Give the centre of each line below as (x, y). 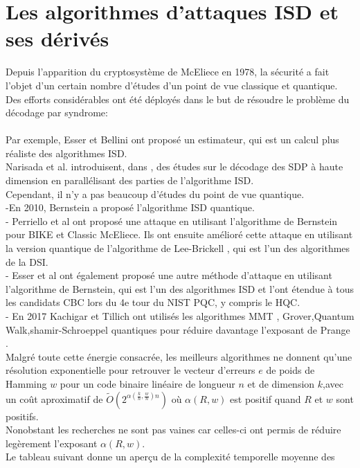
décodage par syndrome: (57, 112)
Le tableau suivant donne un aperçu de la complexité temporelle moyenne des (170, 457)
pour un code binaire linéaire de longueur (147, 383)
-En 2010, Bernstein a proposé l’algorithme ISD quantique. (130, 207)
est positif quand (265, 398)
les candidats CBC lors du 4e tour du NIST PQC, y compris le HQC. (153, 302)
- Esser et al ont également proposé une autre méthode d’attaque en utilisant (169, 275)
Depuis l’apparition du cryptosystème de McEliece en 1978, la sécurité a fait (168, 72)
